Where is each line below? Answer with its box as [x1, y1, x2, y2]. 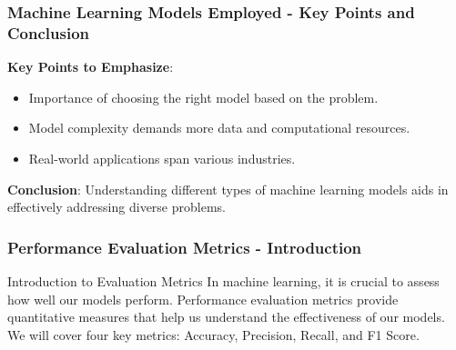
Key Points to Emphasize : [7, 57, 174, 76]
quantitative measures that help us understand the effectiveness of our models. [7, 307, 445, 326]
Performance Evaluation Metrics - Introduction [7, 235, 362, 258]
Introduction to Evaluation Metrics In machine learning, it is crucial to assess [7, 271, 440, 290]
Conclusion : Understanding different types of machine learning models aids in [7, 179, 449, 198]
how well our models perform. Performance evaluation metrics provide [7, 289, 399, 308]
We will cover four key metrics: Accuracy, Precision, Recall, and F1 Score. [7, 325, 420, 344]
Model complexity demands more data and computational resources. [28, 118, 410, 137]
